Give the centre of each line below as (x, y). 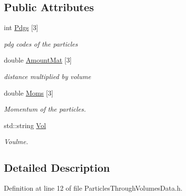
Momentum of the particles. (45, 109)
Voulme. (16, 141)
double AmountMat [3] (38, 60)
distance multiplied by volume (48, 76)
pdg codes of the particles (41, 43)
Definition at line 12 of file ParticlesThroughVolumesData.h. (93, 188)
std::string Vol (25, 125)
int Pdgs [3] (21, 27)
